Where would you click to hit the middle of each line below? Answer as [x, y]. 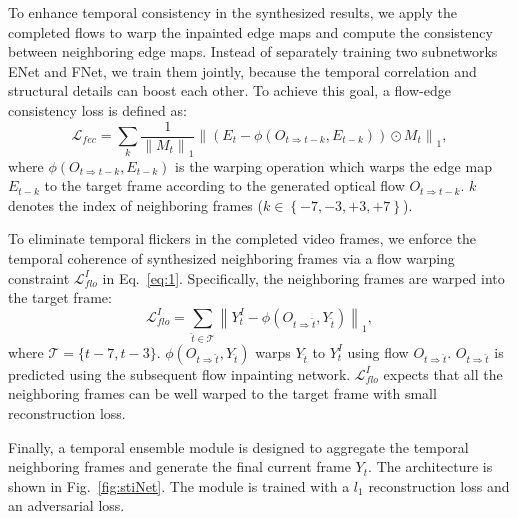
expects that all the [443, 373]
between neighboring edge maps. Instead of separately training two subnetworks [253, 51]
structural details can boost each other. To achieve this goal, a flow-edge [229, 90]
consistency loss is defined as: [97, 109]
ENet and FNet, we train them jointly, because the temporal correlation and [242, 70]
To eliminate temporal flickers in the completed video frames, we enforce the [242, 238]
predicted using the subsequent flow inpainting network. [179, 373]
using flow [378, 351]
